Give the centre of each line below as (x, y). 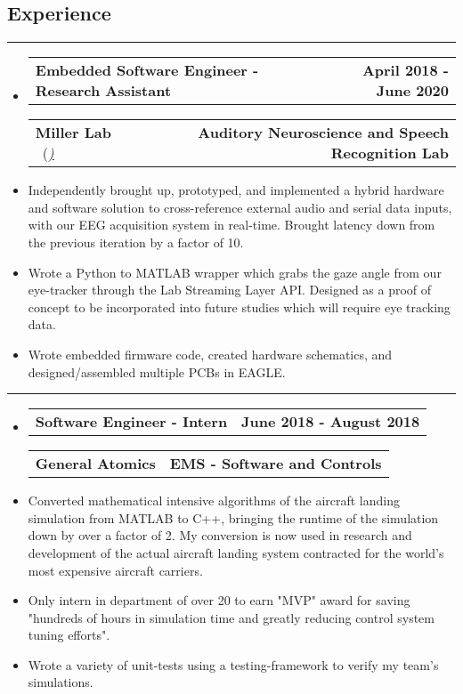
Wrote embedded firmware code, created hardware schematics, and (210, 354)
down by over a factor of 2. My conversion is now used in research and (220, 535)
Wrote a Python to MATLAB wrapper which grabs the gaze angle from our (235, 272)
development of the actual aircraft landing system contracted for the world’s (236, 552)
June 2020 (412, 91)
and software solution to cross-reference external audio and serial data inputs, (240, 207)
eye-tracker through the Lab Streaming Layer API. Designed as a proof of (230, 290)
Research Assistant (103, 91)
